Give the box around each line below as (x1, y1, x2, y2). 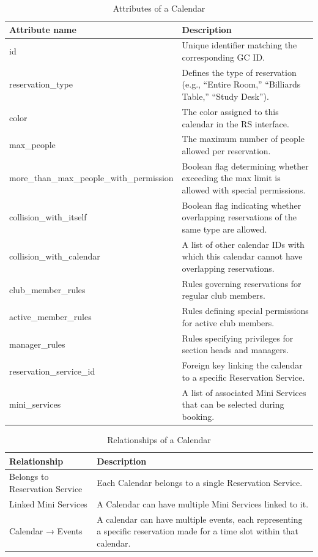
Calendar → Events (9, 525, 83, 537)
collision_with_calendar (9, 250, 100, 263)
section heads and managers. (182, 343, 289, 356)
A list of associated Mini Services (182, 386, 306, 398)
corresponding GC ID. (182, 51, 265, 64)
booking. (182, 409, 215, 422)
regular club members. (182, 289, 265, 302)
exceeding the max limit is (182, 171, 281, 184)
